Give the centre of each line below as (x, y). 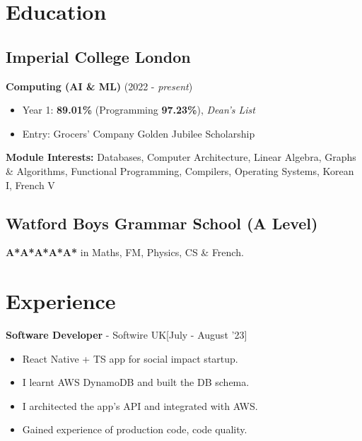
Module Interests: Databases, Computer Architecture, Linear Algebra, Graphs (181, 157)
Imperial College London (98, 56)
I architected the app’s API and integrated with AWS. (140, 405)
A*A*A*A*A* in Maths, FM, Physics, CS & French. (125, 252)
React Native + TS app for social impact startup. (130, 358)
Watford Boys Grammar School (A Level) (162, 223)
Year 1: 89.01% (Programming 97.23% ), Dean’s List (139, 110)
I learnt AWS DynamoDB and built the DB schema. (136, 382)
